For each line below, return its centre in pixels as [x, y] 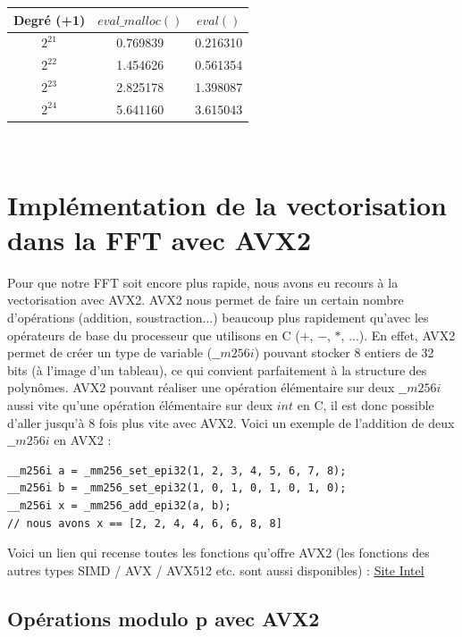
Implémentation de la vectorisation [227, 204]
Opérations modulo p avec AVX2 [164, 618]
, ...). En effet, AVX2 [398, 335]
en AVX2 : [83, 440]
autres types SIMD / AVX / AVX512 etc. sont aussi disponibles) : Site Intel [216, 570]
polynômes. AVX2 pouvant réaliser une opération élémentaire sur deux [201, 387]
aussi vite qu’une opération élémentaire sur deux [140, 405]
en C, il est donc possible [365, 405]
